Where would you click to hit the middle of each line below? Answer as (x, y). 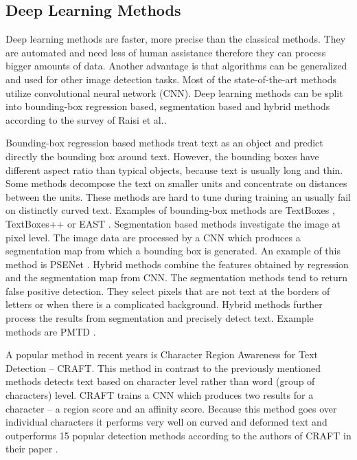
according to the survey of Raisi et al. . (86, 119)
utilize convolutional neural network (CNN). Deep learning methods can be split (174, 92)
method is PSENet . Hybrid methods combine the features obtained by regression (177, 264)
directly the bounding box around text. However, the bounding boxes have (162, 156)
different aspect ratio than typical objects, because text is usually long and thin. (174, 169)
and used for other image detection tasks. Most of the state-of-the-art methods (171, 79)
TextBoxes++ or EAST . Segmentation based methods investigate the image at (173, 223)
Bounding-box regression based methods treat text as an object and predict (164, 143)
